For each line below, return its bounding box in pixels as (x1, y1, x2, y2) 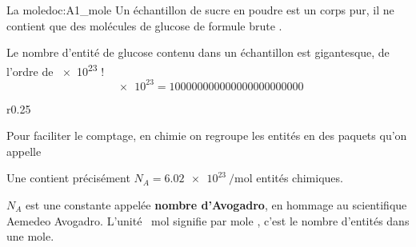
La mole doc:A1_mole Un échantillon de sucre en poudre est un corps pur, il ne (6, 2, 394, 18)
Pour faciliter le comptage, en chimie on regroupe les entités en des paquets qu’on (6, 127, 407, 144)
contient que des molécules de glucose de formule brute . (6, 17, 282, 34)
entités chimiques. (256, 169, 343, 186)
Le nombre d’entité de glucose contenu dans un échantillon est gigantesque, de (6, 44, 390, 61)
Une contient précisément (6, 169, 130, 186)
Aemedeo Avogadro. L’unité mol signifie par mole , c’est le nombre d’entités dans (6, 212, 410, 229)
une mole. (6, 228, 54, 245)
